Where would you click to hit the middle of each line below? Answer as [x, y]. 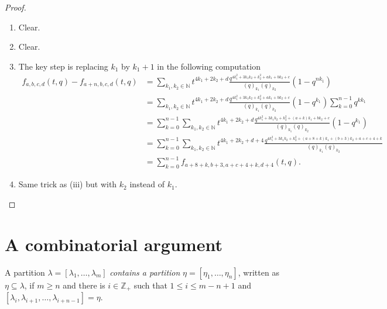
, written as [258, 272]
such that [150, 285]
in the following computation [209, 66]
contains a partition [145, 272]
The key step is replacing [63, 66]
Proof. [16, 7]
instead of [147, 184]
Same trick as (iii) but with [68, 184]
